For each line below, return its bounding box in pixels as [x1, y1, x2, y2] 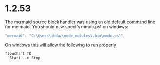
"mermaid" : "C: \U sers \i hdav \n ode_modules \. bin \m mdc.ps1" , [5, 33, 125, 38]
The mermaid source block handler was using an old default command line [5, 19, 155, 25]
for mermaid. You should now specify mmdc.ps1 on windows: [5, 24, 128, 29]
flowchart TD [5, 51, 32, 56]
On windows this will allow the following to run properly [5, 42, 116, 48]
